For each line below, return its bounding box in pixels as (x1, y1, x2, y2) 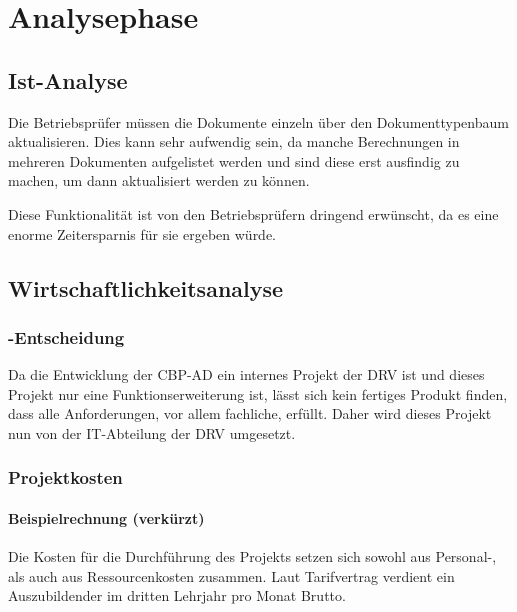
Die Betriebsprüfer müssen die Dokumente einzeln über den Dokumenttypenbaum (8, 111, 509, 132)
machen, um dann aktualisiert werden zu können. (8, 170, 310, 191)
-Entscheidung (8, 324, 125, 349)
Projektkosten (8, 465, 123, 490)
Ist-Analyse (8, 64, 128, 95)
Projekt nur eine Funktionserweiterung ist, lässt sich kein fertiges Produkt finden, (8, 383, 508, 404)
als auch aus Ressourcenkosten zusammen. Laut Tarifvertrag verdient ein (8, 565, 455, 586)
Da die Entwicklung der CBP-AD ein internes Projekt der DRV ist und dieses (8, 364, 485, 385)
